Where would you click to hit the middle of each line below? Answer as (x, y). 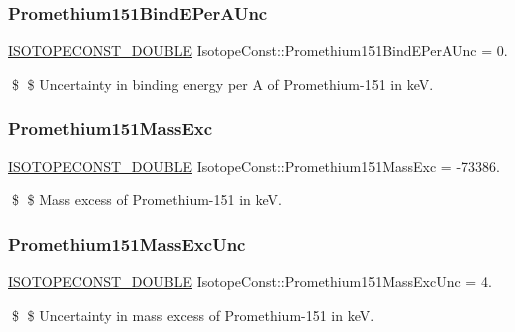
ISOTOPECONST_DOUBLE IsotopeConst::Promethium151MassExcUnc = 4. (250, 281)
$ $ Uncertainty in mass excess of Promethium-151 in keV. (193, 314)
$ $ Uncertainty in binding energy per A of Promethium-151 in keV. (222, 83)
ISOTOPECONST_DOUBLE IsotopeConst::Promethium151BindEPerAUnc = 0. (258, 50)
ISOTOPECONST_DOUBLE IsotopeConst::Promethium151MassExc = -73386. (254, 165)
